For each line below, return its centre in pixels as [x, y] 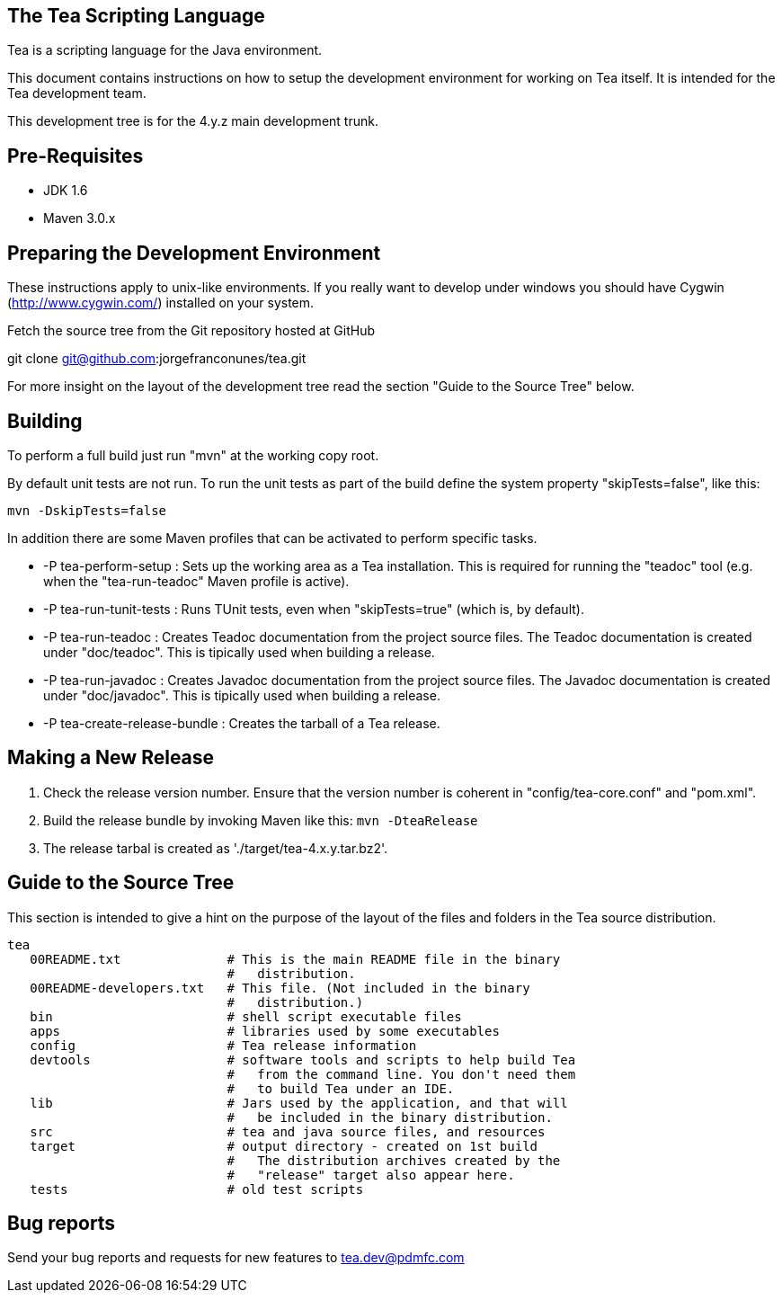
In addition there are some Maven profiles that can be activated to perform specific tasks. [272, 538]
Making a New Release [111, 758]
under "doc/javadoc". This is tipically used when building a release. [242, 695]
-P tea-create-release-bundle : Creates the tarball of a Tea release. [242, 723]
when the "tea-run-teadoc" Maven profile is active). [196, 581]
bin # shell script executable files [246, 1016]
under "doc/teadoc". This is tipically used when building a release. [239, 652]
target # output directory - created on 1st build [284, 1146]
